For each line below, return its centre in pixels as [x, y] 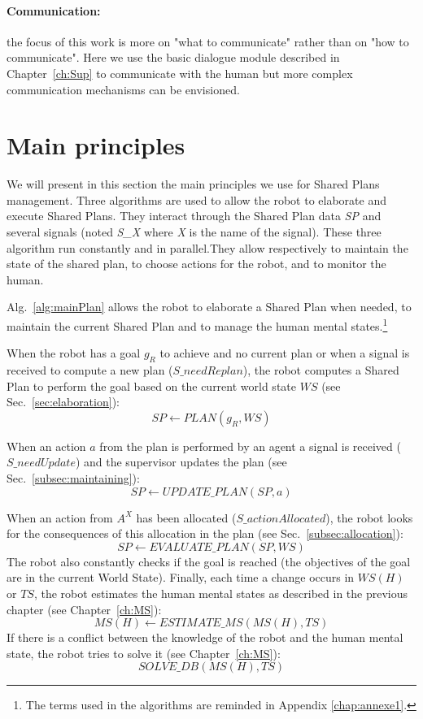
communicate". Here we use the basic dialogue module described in [173, 57]
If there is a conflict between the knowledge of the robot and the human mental [205, 637]
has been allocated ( [186, 517]
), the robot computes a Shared [321, 370]
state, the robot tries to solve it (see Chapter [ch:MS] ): [144, 653]
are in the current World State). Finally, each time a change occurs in [181, 577]
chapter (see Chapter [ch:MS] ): [84, 609]
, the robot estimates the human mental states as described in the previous [221, 593]
